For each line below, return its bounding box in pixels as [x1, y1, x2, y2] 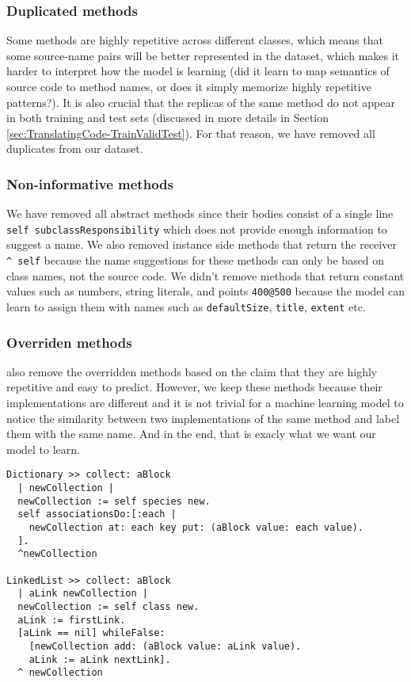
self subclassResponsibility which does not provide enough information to [6, 220, 387, 237]
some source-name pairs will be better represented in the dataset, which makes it [6, 47, 400, 63]
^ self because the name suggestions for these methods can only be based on [6, 252, 385, 269]
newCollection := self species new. [17, 495, 211, 507]
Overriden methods [6, 332, 132, 352]
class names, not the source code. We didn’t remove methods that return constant [6, 267, 405, 284]
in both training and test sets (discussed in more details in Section [6, 109, 329, 126]
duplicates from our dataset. [6, 140, 143, 157]
